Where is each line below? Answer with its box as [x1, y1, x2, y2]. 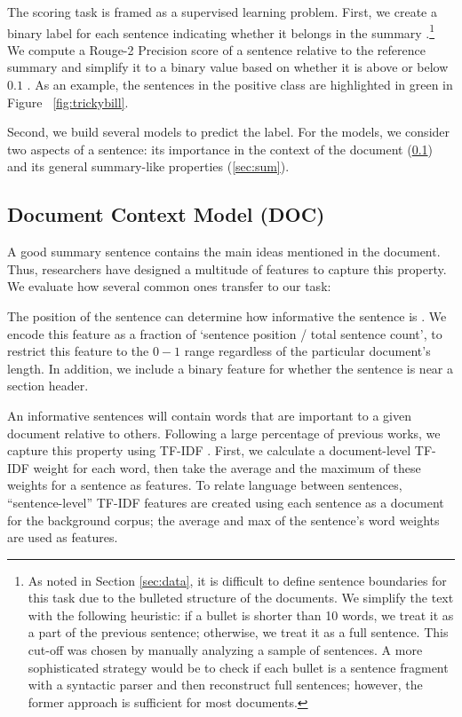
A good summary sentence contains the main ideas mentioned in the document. [7, 242, 441, 261]
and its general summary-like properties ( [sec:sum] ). [7, 157, 290, 176]
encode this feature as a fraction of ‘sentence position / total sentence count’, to [7, 324, 442, 343]
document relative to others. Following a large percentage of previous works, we [7, 423, 441, 442]
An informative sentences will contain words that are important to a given [7, 406, 411, 424]
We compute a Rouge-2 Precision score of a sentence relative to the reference [7, 40, 426, 59]
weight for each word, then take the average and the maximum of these [33, 458, 421, 477]
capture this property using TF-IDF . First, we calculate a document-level [7, 441, 411, 460]
